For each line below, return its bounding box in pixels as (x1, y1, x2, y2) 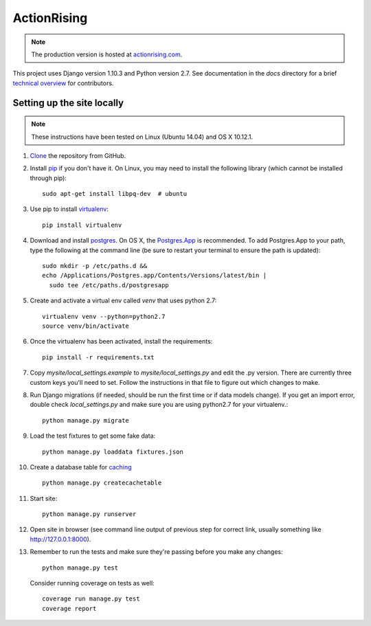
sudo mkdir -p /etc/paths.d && (42, 262, 148, 270)
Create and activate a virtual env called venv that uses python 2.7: (30, 296, 217, 305)
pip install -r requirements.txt (42, 353, 155, 361)
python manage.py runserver (42, 511, 137, 518)
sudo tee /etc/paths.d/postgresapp (49, 281, 170, 289)
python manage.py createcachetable (42, 479, 162, 487)
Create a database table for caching (30, 462, 132, 471)
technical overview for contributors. (12, 79, 114, 87)
